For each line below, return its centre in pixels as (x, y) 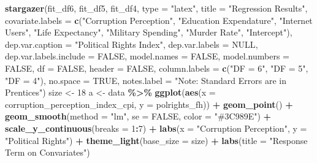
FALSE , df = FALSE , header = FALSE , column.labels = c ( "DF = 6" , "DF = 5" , (157, 68)
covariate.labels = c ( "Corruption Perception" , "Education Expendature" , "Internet (159, 20)
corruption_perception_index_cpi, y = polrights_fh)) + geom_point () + (149, 104)
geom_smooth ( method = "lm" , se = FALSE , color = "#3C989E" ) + (138, 116)
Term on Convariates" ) (48, 152)
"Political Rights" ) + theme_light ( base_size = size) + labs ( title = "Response (156, 140)
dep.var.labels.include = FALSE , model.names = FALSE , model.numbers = (147, 56)
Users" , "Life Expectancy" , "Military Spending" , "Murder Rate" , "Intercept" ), (149, 32)
